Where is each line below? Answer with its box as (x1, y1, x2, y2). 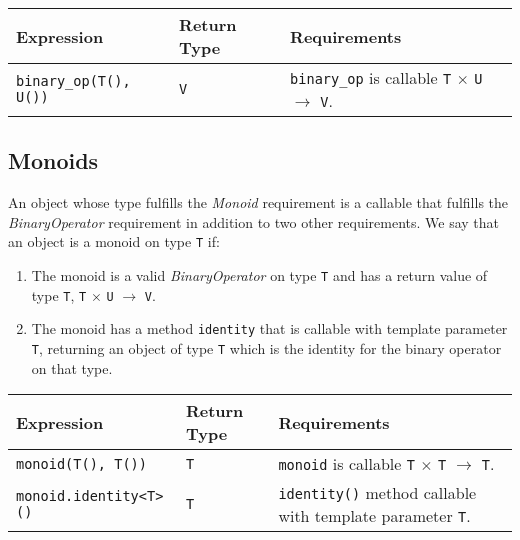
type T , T (31, 284, 87, 305)
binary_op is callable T (290, 66, 452, 89)
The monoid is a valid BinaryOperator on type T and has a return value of (31, 265, 488, 286)
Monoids (8, 145, 99, 176)
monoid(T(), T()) (16, 455, 147, 472)
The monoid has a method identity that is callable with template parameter (31, 318, 508, 339)
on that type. (31, 357, 113, 378)
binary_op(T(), (16, 73, 131, 89)
